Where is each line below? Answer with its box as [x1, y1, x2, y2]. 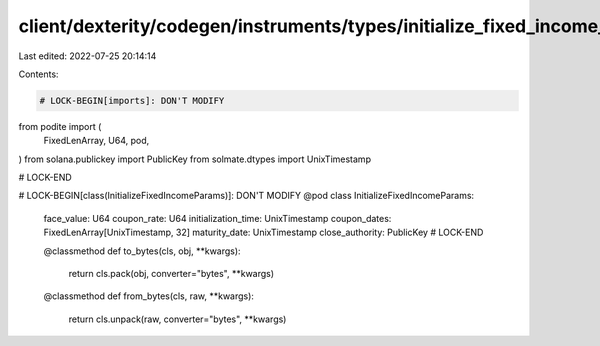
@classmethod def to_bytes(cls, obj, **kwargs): [43, 245, 241, 257]
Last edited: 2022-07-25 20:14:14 [18, 50, 157, 62]
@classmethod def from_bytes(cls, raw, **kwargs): [43, 290, 255, 302]
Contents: [18, 68, 59, 80]
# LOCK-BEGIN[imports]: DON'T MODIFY [39, 95, 225, 106]
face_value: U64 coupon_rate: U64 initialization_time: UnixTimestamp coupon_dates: [43, 212, 392, 224]
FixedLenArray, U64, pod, [43, 135, 150, 147]
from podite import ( [18, 120, 102, 132]
